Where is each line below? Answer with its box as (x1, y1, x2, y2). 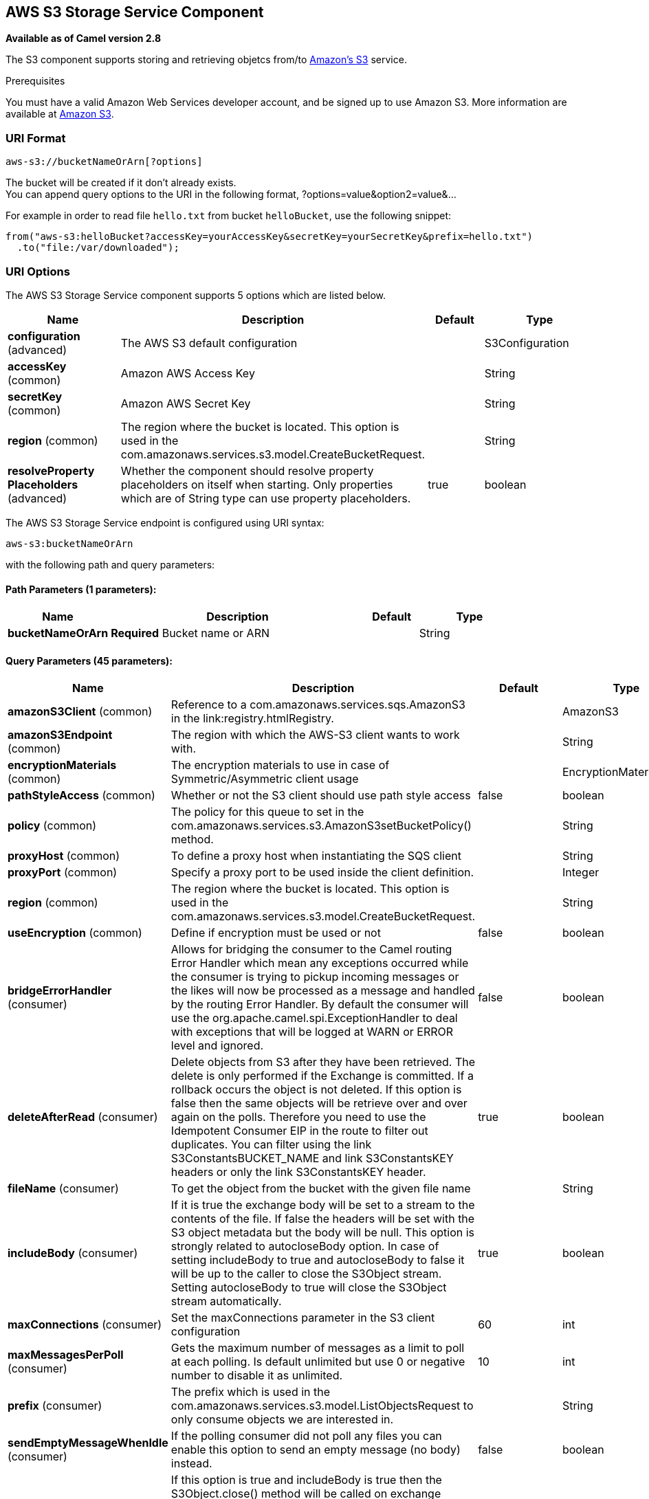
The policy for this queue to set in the (170, 805, 364, 819)
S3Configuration (484, 335, 569, 350)
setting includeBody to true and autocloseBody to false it (170, 1253, 465, 1267)
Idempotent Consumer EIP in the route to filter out (170, 1124, 428, 1138)
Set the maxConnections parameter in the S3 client (170, 1311, 435, 1325)
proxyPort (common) (8, 865, 118, 880)
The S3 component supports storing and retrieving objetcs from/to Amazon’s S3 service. (5, 54, 407, 66)
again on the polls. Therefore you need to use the (170, 1110, 426, 1124)
